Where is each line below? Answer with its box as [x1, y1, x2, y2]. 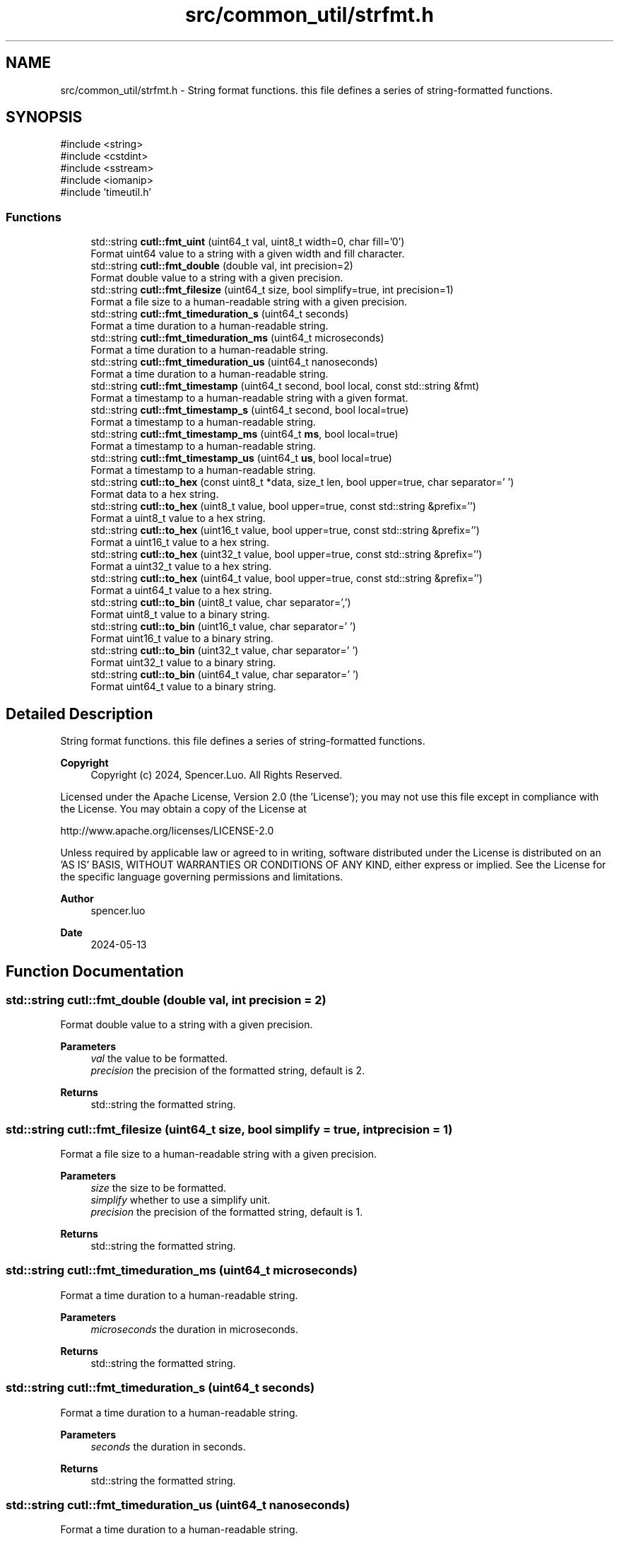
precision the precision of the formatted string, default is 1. [90, 1206, 363, 1218]
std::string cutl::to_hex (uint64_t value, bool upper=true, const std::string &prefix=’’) [90, 572, 483, 585]
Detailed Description [6, 704, 153, 723]
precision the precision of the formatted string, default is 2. [90, 1064, 365, 1077]
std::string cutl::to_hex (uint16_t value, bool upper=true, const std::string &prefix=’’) [90, 524, 480, 537]
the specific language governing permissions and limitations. [60, 871, 343, 883]
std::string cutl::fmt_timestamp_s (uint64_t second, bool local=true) [90, 404, 409, 417]
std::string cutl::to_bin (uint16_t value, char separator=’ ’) [90, 620, 356, 633]
